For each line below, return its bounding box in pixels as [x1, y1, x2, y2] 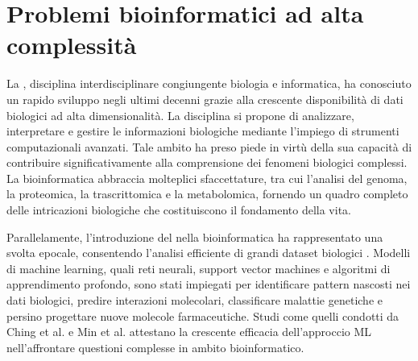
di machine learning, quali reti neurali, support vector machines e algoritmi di [6, 259, 391, 276]
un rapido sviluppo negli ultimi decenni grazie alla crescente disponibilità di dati [6, 90, 404, 107]
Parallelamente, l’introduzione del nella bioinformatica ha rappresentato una [6, 228, 383, 245]
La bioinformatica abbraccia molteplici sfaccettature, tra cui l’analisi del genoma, [6, 169, 408, 186]
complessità [6, 28, 137, 61]
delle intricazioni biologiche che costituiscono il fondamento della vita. [6, 201, 351, 218]
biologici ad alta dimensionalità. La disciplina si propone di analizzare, [6, 106, 354, 123]
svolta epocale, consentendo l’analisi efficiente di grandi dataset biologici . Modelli [6, 244, 411, 261]
